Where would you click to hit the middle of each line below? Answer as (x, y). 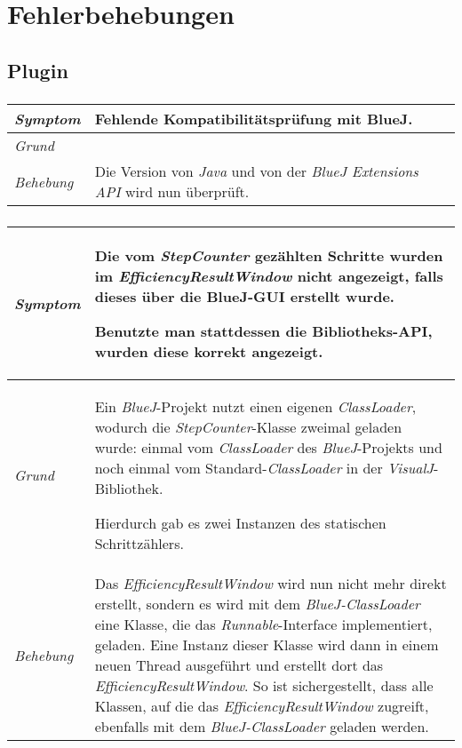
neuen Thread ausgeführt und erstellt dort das (239, 665)
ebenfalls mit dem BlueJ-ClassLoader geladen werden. (262, 726)
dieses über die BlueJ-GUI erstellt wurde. (244, 296)
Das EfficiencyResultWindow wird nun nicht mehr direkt (271, 583)
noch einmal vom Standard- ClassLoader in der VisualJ (264, 468)
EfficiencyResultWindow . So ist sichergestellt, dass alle (264, 685)
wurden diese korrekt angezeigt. (209, 351)
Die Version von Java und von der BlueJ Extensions (256, 171)
